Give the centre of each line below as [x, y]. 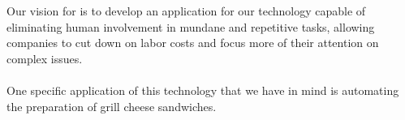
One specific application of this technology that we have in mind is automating [203, 90]
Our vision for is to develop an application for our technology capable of [186, 11]
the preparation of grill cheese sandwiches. [112, 106]
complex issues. [45, 58]
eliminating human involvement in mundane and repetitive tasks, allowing [191, 26]
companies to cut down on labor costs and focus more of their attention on [193, 43]
